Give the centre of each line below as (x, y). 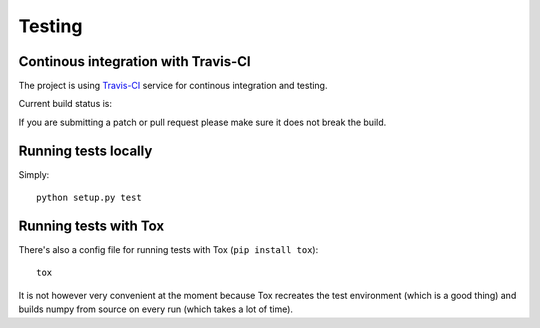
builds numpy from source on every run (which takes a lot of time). (156, 309)
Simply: (34, 174)
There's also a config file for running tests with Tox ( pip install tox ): (168, 250)
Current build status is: (65, 104)
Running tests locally (85, 150)
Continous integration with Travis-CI (134, 61)
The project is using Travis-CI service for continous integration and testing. (173, 86)
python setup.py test (89, 198)
